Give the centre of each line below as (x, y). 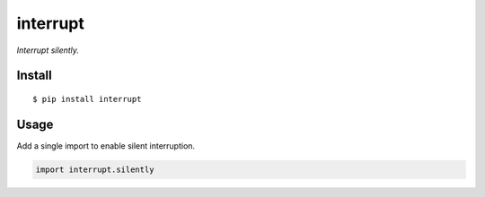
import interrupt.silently (95, 169)
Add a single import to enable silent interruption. (106, 146)
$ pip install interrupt (87, 99)
